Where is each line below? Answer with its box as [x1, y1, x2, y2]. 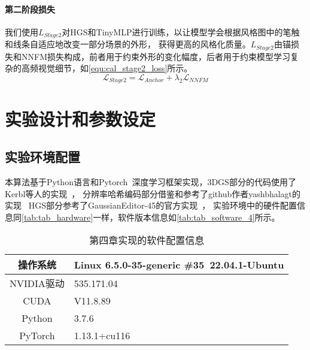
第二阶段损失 [5, 2, 55, 15]
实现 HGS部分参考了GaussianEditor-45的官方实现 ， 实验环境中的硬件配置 [5, 199, 297, 212]
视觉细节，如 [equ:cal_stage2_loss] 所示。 [38, 62, 193, 74]
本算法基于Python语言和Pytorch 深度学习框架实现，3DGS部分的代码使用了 [5, 175, 296, 188]
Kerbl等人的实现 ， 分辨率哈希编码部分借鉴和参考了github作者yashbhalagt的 [5, 187, 301, 200]
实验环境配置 [5, 147, 80, 166]
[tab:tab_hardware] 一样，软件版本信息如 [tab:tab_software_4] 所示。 [22, 210, 280, 223]
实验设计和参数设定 [5, 106, 156, 131]
